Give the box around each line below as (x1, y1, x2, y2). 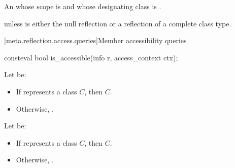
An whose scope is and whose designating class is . (4, 1, 161, 11)
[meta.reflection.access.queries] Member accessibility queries (4, 35, 187, 46)
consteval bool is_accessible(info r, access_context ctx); (4, 52, 178, 62)
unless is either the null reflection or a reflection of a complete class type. (4, 18, 231, 28)
